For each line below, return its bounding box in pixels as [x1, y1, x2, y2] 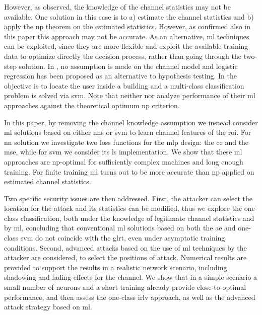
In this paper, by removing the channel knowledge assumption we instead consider [4, 117, 258, 127]
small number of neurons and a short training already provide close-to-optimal [4, 282, 246, 292]
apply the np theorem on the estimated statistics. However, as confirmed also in [4, 21, 250, 32]
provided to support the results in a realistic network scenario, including [4, 262, 227, 272]
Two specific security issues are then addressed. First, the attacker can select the [4, 193, 252, 203]
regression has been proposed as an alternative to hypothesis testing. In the [4, 70, 237, 81]
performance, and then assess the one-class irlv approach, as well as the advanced [4, 291, 255, 302]
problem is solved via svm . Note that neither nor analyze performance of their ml [4, 90, 255, 101]
